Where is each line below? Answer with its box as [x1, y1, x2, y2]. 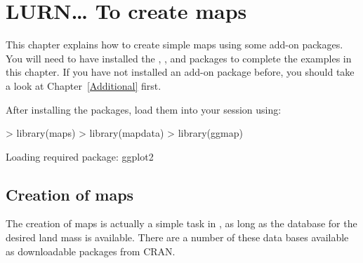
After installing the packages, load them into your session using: [6, 102, 282, 116]
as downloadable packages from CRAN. [6, 243, 176, 258]
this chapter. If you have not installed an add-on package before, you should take [6, 65, 355, 79]
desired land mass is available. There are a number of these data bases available [6, 230, 349, 245]
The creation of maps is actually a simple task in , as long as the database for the [6, 216, 357, 231]
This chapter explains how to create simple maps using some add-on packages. [6, 37, 343, 52]
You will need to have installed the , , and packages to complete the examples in [6, 50, 352, 65]
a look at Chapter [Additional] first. [6, 78, 161, 93]
